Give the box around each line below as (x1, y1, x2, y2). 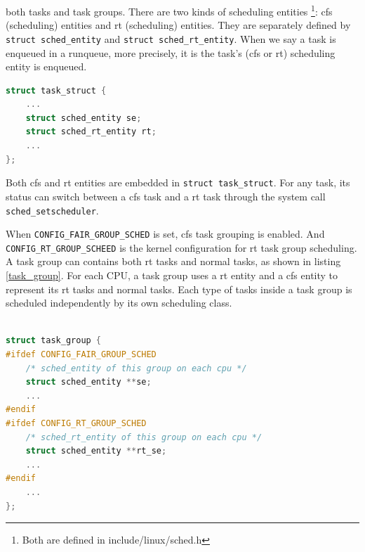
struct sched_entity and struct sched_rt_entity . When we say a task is (6, 31, 336, 46)
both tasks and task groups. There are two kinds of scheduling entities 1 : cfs (6, 2, 333, 18)
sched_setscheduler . (6, 203, 99, 217)
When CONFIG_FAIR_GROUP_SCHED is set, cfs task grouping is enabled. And (6, 226, 325, 241)
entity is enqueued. (6, 59, 87, 74)
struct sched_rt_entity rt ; (25, 127, 157, 137)
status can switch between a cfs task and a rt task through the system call (6, 188, 326, 203)
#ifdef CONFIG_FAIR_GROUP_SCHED (6, 349, 157, 360)
